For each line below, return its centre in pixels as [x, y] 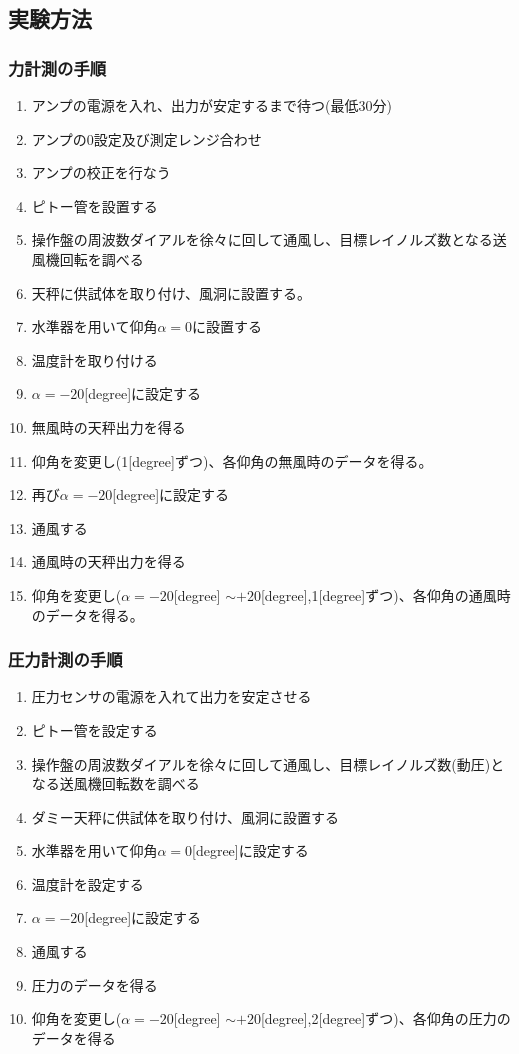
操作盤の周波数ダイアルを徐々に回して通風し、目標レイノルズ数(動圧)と [268, 763]
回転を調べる [101, 258]
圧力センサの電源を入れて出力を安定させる [171, 696]
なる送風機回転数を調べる [115, 783]
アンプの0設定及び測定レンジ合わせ [146, 138]
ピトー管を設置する [94, 205]
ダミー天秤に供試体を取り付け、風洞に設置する [185, 816]
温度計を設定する [87, 883]
